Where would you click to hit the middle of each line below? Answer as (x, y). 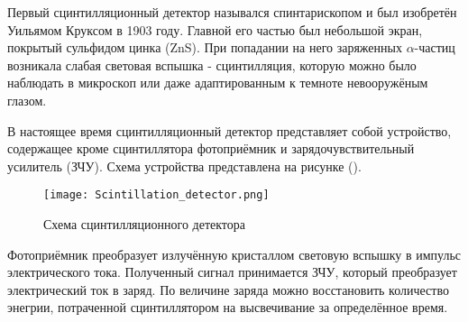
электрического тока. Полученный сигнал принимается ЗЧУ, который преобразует (232, 272)
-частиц (435, 47)
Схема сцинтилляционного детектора (145, 224)
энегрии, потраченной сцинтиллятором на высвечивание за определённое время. (228, 307)
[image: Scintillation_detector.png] (156, 195)
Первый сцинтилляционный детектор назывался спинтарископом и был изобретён (232, 12)
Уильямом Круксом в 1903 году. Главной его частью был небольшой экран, (215, 29)
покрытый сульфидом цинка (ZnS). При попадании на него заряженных (205, 47)
